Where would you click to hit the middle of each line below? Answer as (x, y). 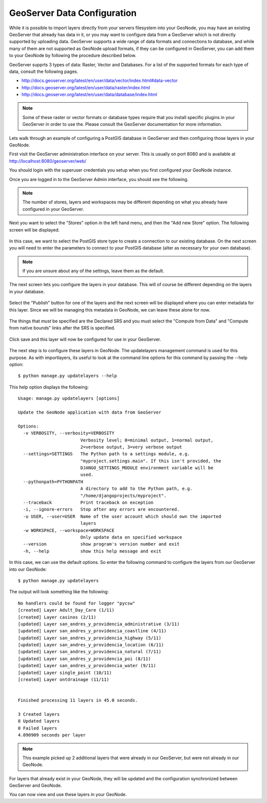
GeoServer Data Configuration (73, 13)
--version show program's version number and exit (101, 544)
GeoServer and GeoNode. (35, 786)
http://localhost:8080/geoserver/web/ (48, 161)
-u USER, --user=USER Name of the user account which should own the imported (122, 516)
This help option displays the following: (49, 387)
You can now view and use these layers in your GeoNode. (68, 795)
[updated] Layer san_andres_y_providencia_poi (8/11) (84, 659)
